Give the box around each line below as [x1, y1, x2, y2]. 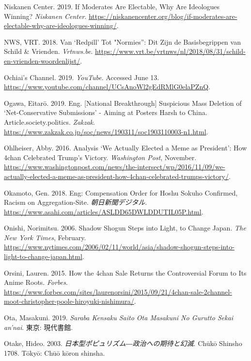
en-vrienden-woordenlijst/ [4, 55, 80, 66]
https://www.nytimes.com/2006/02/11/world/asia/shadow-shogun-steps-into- [4, 242, 235, 252]
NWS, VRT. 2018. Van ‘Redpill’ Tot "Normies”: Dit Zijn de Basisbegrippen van [4, 36, 241, 47]
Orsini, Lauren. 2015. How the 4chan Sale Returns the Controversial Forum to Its [4, 267, 247, 278]
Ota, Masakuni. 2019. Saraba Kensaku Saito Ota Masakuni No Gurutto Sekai [4, 312, 234, 323]
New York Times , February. [4, 232, 86, 242]
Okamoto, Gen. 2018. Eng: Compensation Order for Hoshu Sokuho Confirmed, [4, 187, 238, 197]
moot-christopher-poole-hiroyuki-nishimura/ [4, 296, 134, 306]
